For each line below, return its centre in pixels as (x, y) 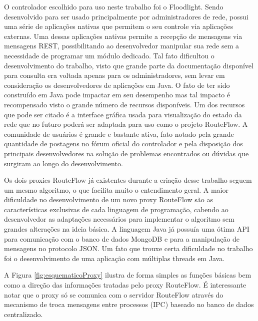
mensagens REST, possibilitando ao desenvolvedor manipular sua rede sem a (122, 46)
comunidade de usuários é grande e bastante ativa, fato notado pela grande (119, 134)
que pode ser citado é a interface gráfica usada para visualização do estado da (123, 114)
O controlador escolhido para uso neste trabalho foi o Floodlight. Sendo (114, 6)
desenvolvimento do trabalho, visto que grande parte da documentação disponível (129, 65)
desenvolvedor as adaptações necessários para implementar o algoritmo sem (119, 219)
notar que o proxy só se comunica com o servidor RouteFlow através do (114, 294)
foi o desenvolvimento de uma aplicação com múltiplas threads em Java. (114, 258)
